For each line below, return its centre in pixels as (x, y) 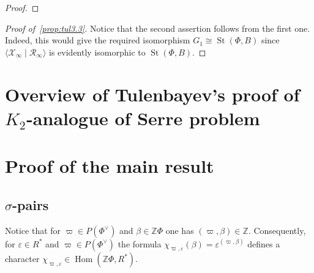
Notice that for (33, 230)
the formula (140, 243)
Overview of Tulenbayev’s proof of (152, 94)
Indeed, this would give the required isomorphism (98, 40)
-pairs (31, 204)
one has (180, 230)
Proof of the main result (110, 166)
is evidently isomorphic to (97, 52)
